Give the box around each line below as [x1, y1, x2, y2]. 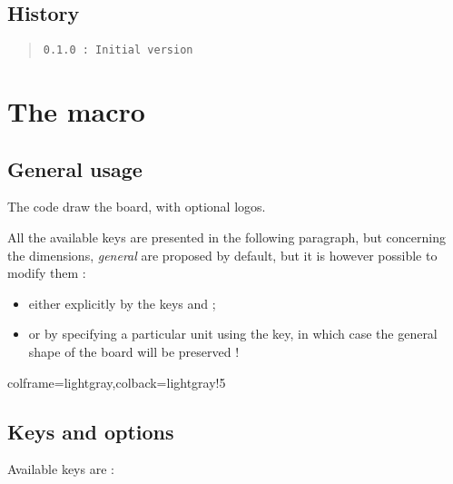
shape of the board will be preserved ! [28, 342, 240, 361]
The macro [7, 93, 145, 130]
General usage [7, 154, 143, 183]
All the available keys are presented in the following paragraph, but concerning [7, 228, 446, 247]
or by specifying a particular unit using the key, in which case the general [28, 324, 438, 343]
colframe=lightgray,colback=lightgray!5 [7, 372, 226, 391]
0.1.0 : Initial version [43, 44, 193, 57]
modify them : [7, 263, 86, 282]
